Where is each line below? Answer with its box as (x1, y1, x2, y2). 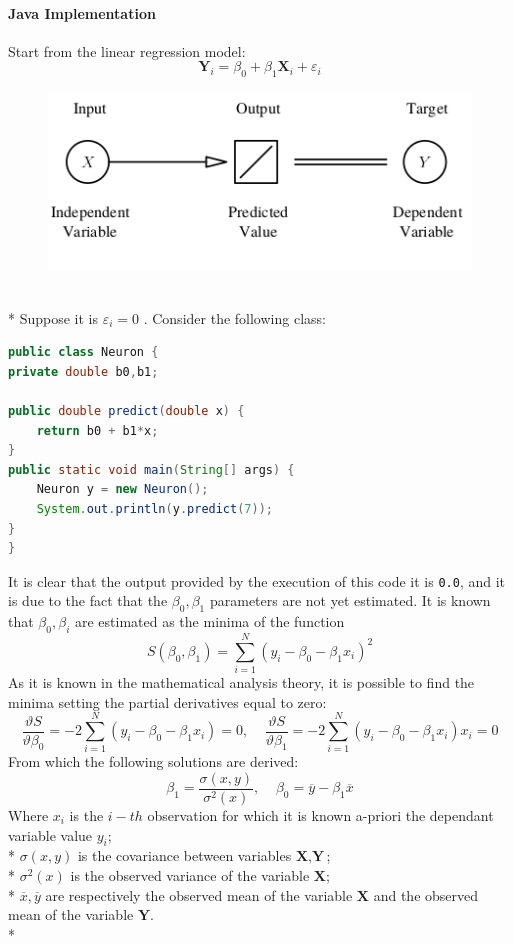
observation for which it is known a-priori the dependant (147, 805, 494, 826)
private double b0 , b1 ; (8, 364, 159, 379)
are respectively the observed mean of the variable (45, 884, 353, 905)
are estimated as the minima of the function (74, 611, 345, 632)
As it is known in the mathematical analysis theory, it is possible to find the (8, 672, 475, 693)
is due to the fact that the (8, 590, 168, 611)
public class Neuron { (8, 345, 159, 360)
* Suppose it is (8, 307, 98, 328)
